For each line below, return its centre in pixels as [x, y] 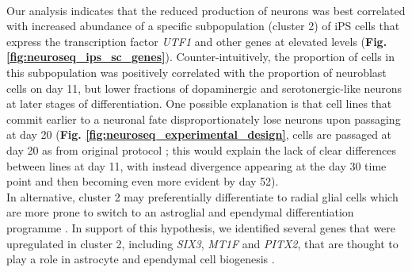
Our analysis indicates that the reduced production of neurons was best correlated [206, 10]
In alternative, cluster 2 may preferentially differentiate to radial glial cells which [202, 196]
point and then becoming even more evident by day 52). [143, 181]
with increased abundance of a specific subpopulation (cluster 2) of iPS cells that [203, 26]
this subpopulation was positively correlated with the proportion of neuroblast [196, 72]
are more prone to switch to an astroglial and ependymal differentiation [180, 212]
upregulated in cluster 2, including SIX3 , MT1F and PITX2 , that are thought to [202, 243]
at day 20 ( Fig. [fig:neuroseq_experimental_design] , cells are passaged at [199, 134]
